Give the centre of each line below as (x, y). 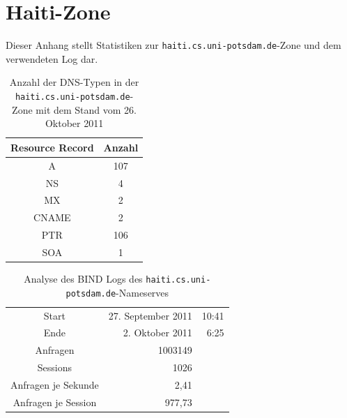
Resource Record (52, 147)
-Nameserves (142, 292)
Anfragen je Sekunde (55, 384)
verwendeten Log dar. (52, 58)
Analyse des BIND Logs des (83, 278)
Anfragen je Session (55, 402)
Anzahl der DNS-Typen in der (74, 82)
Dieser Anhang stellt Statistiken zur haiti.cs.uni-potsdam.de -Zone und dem (173, 45)
